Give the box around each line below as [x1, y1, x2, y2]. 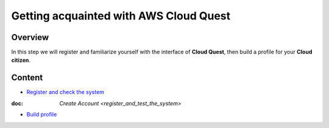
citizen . [11, 56, 30, 64]
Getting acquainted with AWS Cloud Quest [11, 9, 231, 22]
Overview [11, 32, 49, 42]
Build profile [26, 111, 57, 118]
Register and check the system [26, 89, 105, 96]
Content [11, 73, 43, 83]
